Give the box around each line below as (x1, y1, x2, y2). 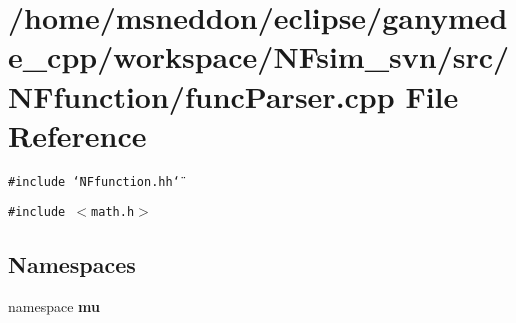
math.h (91, 205, 135, 220)
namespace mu (8, 296, 100, 317)
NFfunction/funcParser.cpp (8, 75, 395, 116)
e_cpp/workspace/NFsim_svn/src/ (8, 36, 510, 77)
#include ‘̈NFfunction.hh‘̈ (8, 174, 180, 189)
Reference (8, 114, 147, 155)
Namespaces (8, 249, 136, 280)
